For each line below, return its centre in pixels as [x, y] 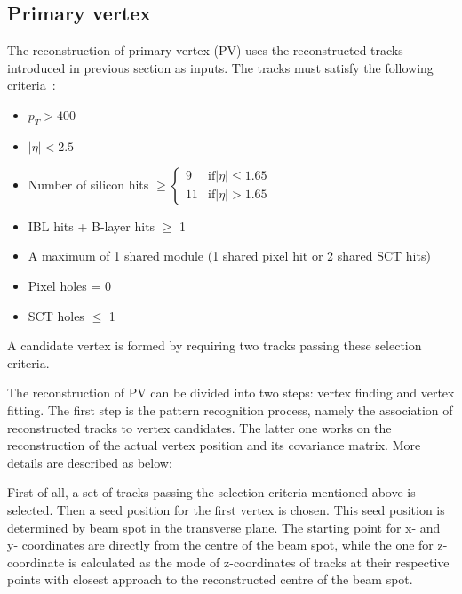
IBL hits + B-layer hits [92, 225]
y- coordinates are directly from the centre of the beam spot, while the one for [220, 545]
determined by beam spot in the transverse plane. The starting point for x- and [224, 527]
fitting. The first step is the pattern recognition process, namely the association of [230, 409]
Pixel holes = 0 [70, 285]
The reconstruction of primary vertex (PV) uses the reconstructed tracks [205, 50]
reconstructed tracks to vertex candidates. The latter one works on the [199, 427]
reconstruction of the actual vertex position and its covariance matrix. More [214, 445]
